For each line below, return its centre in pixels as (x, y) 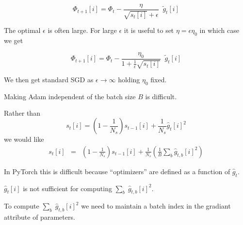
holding (129, 80)
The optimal (22, 30)
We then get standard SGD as (49, 80)
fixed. (159, 80)
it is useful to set (149, 30)
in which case (219, 30)
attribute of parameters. (40, 217)
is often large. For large (82, 30)
